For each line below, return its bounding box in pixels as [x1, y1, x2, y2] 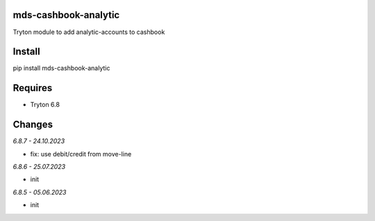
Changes [12, 119, 53, 131]
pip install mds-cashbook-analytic [12, 64, 110, 72]
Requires [12, 82, 53, 94]
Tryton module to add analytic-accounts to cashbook [12, 28, 165, 36]
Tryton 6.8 [30, 101, 60, 109]
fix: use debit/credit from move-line [30, 149, 132, 158]
